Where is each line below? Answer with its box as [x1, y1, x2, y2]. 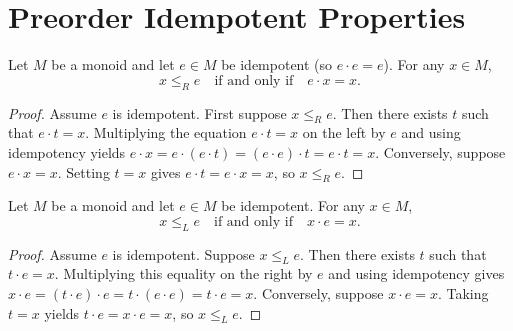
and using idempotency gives [328, 263, 505, 284]
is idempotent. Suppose [112, 243, 255, 264]
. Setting [57, 161, 110, 182]
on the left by [302, 122, 386, 143]
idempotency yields [8, 141, 126, 162]
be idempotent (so [221, 54, 333, 75]
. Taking [437, 283, 489, 304]
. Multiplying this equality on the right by [54, 263, 313, 284]
